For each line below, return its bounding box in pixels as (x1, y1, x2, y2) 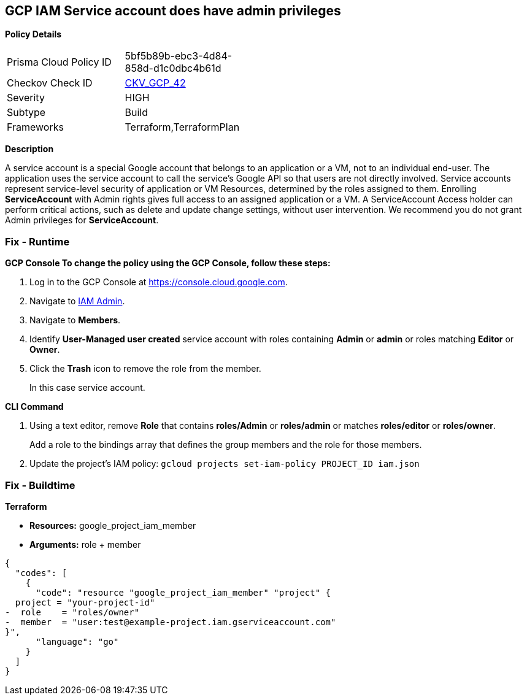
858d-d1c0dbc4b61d (125, 62, 221, 75)
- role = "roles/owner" (5, 607, 140, 617)
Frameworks (7, 121, 64, 134)
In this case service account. (29, 382, 145, 393)
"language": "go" (36, 636, 119, 647)
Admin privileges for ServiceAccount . (5, 215, 159, 226)
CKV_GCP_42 (125, 77, 186, 90)
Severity (7, 91, 45, 104)
